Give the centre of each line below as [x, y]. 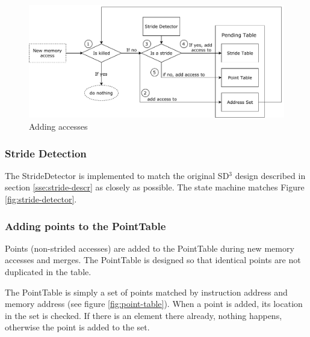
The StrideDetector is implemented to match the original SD [117, 175]
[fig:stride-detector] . [41, 199]
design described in [270, 175]
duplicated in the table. [48, 271]
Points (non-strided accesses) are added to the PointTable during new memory [150, 248]
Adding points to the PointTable [85, 226]
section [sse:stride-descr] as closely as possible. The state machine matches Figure [155, 187]
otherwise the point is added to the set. [77, 327]
